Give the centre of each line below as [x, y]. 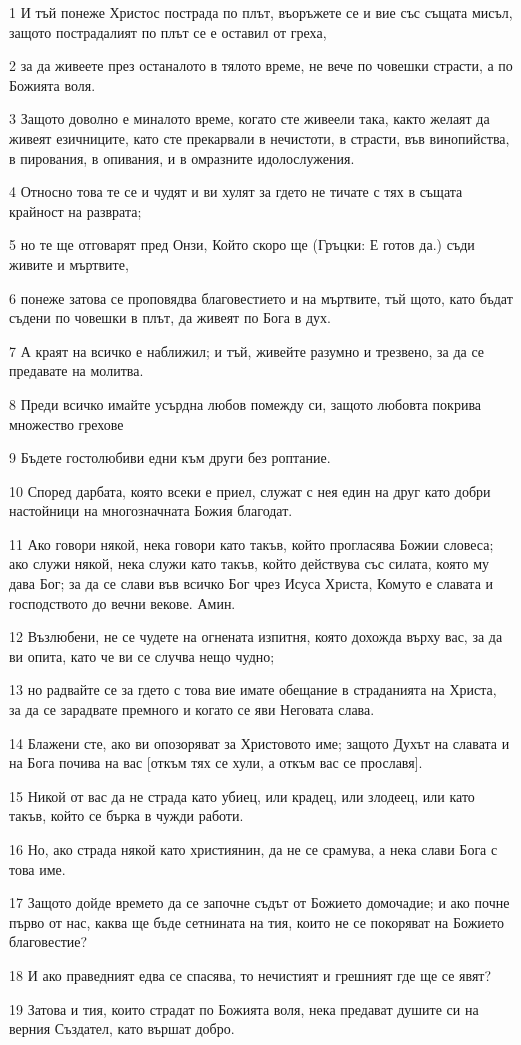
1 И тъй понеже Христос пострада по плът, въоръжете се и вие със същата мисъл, [261, 12]
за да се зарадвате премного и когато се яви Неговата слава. [192, 709]
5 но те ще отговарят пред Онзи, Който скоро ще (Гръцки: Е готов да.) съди [242, 244]
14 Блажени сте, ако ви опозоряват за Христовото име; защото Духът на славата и [259, 742]
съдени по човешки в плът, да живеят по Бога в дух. [170, 317]
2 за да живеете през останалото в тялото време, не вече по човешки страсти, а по [261, 65]
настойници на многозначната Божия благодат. [151, 510]
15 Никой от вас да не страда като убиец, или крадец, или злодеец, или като [242, 795]
